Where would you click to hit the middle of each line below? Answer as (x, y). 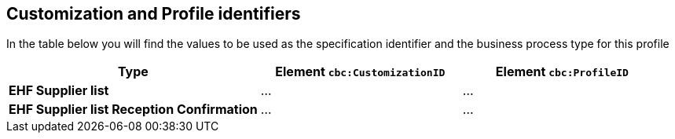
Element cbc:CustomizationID (360, 72)
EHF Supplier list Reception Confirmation (133, 110)
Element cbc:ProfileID (562, 72)
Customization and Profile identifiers (154, 14)
